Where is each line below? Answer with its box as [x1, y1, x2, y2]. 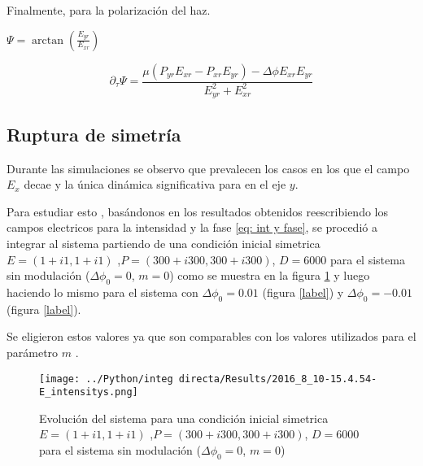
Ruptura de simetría [7, 121, 181, 146]
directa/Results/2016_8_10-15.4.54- [178, 372, 377, 385]
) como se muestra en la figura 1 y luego [169, 267, 370, 284]
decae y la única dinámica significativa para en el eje [24, 176, 286, 193]
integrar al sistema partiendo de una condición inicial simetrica [7, 235, 321, 251]
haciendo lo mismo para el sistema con [7, 283, 198, 300]
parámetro [7, 343, 59, 360]
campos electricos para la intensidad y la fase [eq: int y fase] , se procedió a [7, 219, 377, 236]
